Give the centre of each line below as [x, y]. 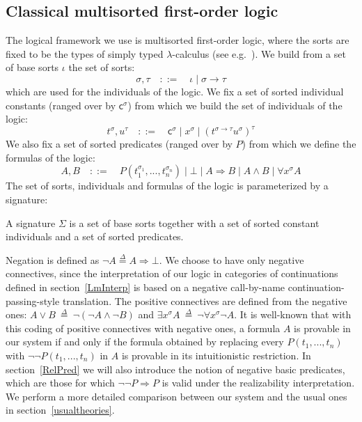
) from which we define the [299, 144]
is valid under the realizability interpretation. [258, 383]
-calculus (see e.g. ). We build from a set [259, 53]
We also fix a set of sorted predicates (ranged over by [119, 144]
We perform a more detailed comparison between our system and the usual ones [176, 396]
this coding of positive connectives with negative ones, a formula [143, 328]
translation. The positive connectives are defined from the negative [205, 300]
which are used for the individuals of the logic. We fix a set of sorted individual [175, 91]
